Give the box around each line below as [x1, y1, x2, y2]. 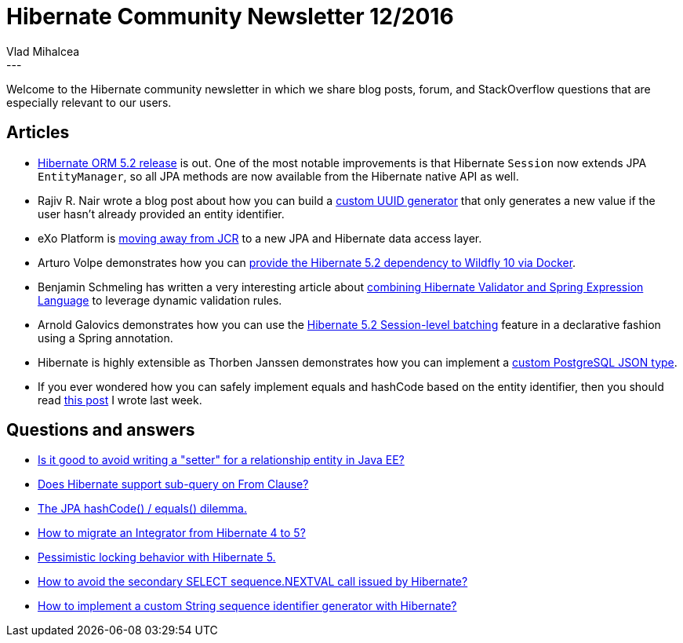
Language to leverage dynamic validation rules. [38, 293, 282, 307]
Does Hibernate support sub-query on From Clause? [38, 477, 309, 491]
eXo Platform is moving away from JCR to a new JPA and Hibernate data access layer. [38, 231, 482, 245]
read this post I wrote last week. [38, 393, 202, 407]
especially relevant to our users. [6, 95, 172, 109]
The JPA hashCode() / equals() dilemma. [38, 502, 247, 516]
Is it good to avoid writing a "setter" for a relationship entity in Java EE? [38, 453, 405, 467]
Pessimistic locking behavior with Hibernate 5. [38, 550, 276, 564]
